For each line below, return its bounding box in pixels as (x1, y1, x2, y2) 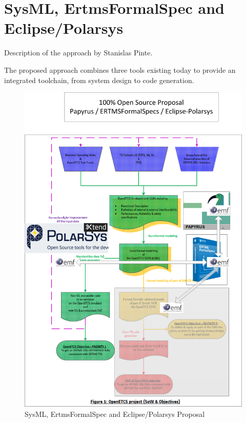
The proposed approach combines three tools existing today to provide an (4, 64, 236, 75)
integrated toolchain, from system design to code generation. (4, 74, 194, 85)
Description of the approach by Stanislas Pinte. (4, 47, 153, 58)
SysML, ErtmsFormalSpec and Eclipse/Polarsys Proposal (25, 408, 205, 419)
